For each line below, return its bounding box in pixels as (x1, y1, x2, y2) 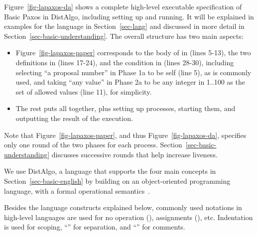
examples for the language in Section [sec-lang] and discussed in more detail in (4, 21, 245, 31)
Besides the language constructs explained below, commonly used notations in (4, 202, 242, 213)
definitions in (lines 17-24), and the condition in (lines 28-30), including (15, 57, 234, 67)
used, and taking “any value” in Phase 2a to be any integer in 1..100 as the (15, 77, 245, 87)
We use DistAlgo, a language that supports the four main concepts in (4, 166, 216, 176)
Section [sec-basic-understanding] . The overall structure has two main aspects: (4, 30, 244, 41)
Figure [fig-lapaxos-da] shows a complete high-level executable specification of (4, 1, 242, 11)
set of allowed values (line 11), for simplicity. (15, 86, 152, 97)
